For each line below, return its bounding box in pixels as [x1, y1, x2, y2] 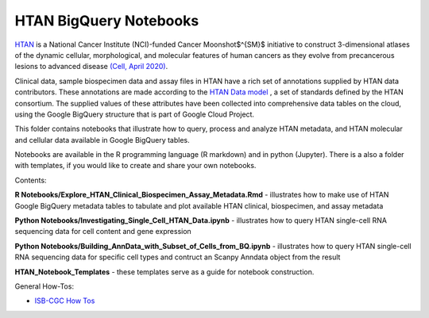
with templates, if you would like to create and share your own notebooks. [14, 161, 257, 170]
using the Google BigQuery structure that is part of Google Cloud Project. [14, 109, 254, 119]
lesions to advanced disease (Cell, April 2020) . [14, 62, 168, 71]
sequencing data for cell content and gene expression [14, 227, 192, 236]
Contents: [14, 175, 47, 185]
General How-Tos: [14, 282, 75, 291]
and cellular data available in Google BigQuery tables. [14, 135, 190, 144]
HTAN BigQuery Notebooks [14, 12, 199, 29]
